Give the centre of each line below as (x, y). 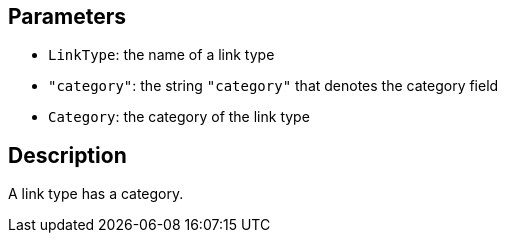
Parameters (67, 16)
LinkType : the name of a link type (161, 55)
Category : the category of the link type (179, 117)
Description (67, 155)
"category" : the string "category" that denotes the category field (273, 86)
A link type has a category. (96, 194)
